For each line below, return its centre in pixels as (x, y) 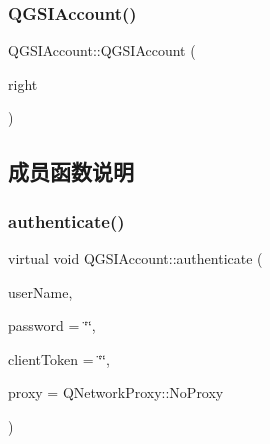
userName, (40, 291)
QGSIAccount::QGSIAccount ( (102, 50)
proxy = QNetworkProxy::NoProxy (116, 392)
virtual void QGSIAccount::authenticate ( (135, 258)
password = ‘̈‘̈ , (52, 325)
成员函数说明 (71, 171)
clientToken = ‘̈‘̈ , (59, 358)
